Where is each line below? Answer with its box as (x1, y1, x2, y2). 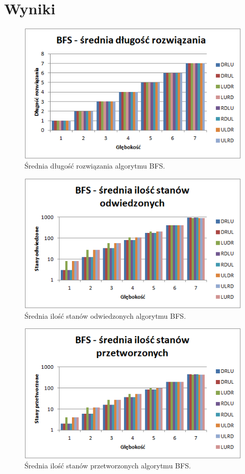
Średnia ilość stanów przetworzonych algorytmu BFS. (24, 460, 191, 471)
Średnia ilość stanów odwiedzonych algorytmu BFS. (24, 310, 186, 321)
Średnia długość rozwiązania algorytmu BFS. (24, 160, 165, 171)
